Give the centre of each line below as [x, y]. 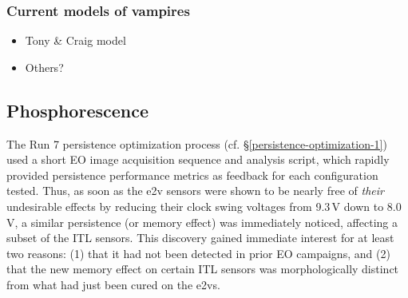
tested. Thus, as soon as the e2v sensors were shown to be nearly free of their [195, 191]
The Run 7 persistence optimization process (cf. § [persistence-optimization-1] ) [197, 143]
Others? [44, 67]
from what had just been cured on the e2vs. [113, 284]
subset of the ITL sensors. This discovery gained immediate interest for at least [200, 238]
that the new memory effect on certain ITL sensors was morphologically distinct [203, 269]
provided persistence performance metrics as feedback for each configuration [192, 175]
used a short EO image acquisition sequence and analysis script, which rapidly [198, 159]
